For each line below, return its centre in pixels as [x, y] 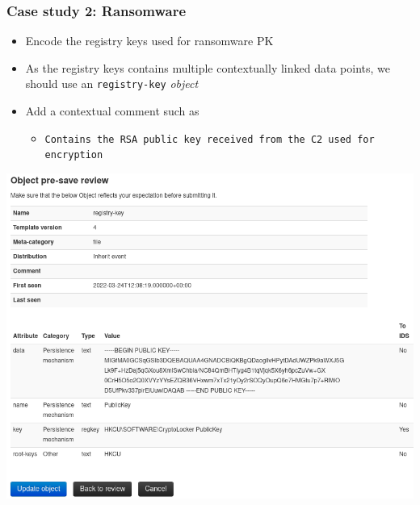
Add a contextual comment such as [112, 111]
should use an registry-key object [112, 83]
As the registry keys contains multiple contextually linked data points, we [208, 67]
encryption [74, 155]
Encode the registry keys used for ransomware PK [149, 41]
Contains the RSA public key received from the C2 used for [210, 139]
